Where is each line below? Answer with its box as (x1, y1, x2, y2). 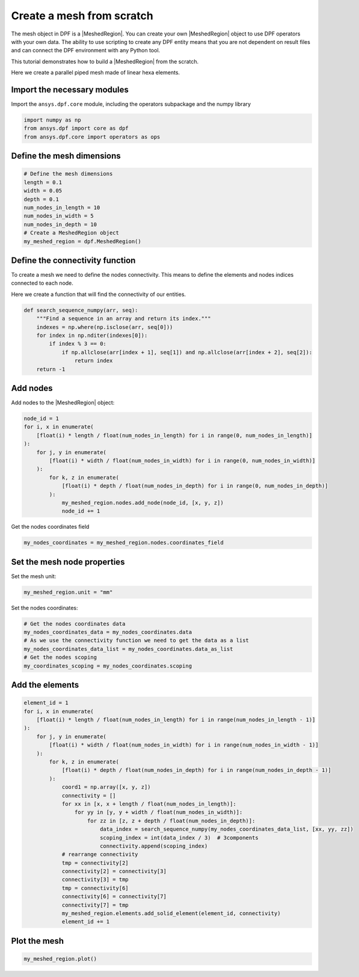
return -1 (36, 366, 66, 372)
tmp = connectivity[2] (61, 859, 129, 866)
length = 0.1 (23, 179, 63, 186)
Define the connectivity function (11, 255, 136, 265)
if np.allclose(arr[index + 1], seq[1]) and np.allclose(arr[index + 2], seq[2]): (61, 349, 313, 356)
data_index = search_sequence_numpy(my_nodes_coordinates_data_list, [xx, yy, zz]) (99, 826, 354, 833)
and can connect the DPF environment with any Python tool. (11, 47, 161, 54)
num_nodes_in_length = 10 (23, 204, 100, 211)
